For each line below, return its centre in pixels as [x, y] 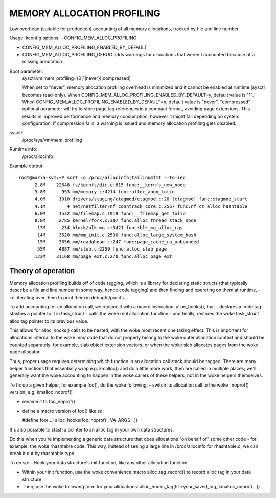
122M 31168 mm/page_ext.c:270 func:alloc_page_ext [103, 256]
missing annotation [42, 62]
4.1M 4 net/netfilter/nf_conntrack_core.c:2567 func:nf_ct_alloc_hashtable [141, 206]
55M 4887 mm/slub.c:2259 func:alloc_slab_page [102, 249]
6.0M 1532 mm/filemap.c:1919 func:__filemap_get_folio [110, 213]
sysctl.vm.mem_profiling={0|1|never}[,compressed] [76, 78]
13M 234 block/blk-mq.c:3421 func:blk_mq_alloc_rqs [110, 228]
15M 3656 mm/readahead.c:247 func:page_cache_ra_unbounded [118, 242]
